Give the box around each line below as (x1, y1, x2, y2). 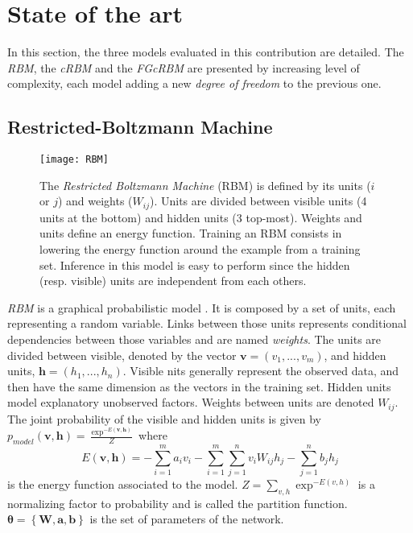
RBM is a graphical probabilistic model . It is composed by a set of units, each (7, 299, 396, 316)
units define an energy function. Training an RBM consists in (39, 225, 342, 242)
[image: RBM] (39, 154, 109, 166)
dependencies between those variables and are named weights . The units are (7, 330, 382, 347)
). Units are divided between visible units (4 (150, 192, 367, 209)
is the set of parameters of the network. (89, 510, 284, 527)
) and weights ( (57, 192, 133, 209)
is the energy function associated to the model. (7, 475, 238, 492)
